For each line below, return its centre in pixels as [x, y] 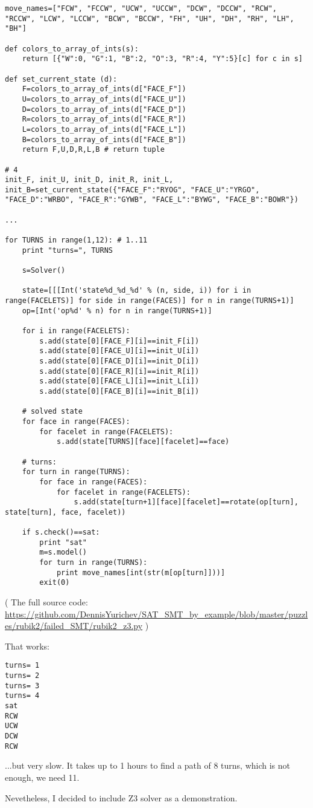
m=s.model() [63, 552]
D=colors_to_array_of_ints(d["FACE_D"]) [104, 109]
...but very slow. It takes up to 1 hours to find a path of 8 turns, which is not [148, 765]
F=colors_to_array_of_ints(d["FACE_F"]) [104, 89]
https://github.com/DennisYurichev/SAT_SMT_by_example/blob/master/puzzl [156, 614]
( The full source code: [46, 602]
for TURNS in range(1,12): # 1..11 [76, 240]
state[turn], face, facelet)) [65, 512]
